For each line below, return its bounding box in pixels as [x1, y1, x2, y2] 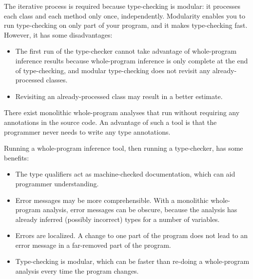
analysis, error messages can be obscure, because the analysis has [42, 204, 237, 215]
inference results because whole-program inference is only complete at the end [15, 55, 248, 65]
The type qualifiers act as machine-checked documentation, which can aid [15, 169, 235, 179]
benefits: [4, 152, 29, 162]
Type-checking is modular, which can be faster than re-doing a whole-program [15, 256, 250, 266]
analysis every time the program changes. [15, 266, 139, 276]
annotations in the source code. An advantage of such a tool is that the [4, 117, 217, 127]
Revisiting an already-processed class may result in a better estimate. [15, 91, 223, 101]
